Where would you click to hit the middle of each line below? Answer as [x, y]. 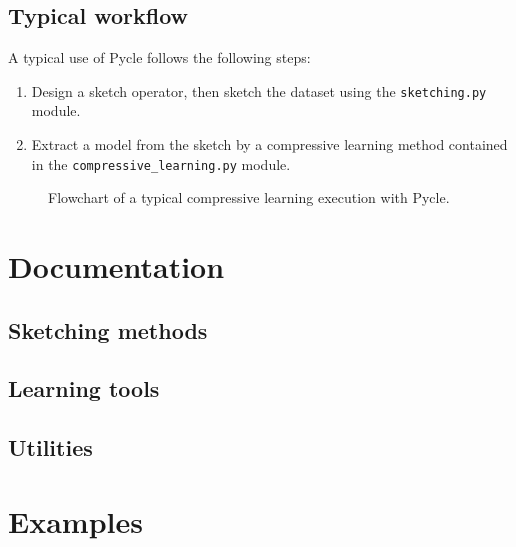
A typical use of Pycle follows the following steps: [159, 57]
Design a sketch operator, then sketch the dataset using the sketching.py [259, 90]
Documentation [116, 266]
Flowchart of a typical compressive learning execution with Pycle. [249, 197]
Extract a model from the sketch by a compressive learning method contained [269, 144]
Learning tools [84, 388]
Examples [75, 520]
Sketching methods [108, 329]
